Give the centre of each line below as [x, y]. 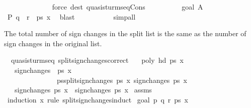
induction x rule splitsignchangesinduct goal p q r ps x [98, 99]
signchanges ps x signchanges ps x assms [83, 90]
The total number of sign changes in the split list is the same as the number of [125, 33]
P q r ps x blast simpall [71, 16]
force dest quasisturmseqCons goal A [128, 7]
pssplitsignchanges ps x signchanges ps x [122, 80]
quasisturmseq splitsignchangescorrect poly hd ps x [97, 60]
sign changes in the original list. [53, 43]
